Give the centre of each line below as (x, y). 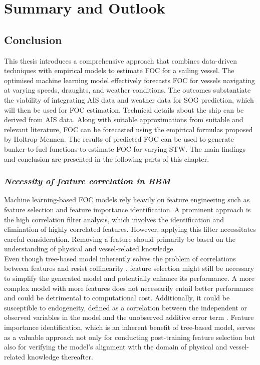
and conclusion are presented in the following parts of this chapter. (107, 158)
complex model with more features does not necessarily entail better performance (129, 288)
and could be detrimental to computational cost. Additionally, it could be (117, 298)
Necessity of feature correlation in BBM (87, 181)
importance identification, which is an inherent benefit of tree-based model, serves (129, 327)
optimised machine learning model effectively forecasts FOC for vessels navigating (129, 80)
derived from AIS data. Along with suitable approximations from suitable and (124, 119)
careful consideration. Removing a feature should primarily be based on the (120, 239)
